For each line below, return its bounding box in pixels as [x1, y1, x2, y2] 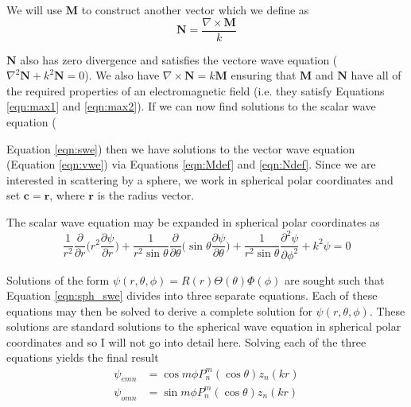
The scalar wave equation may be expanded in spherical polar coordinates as [6, 214, 380, 230]
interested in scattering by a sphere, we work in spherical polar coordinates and [6, 171, 394, 188]
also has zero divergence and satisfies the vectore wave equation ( [20, 51, 338, 68]
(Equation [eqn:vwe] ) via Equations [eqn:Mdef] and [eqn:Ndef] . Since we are [6, 156, 376, 172]
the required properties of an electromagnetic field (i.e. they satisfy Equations [6, 82, 385, 99]
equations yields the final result [6, 349, 159, 366]
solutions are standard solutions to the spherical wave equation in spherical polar [6, 318, 401, 335]
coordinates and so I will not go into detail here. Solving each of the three [6, 333, 366, 350]
